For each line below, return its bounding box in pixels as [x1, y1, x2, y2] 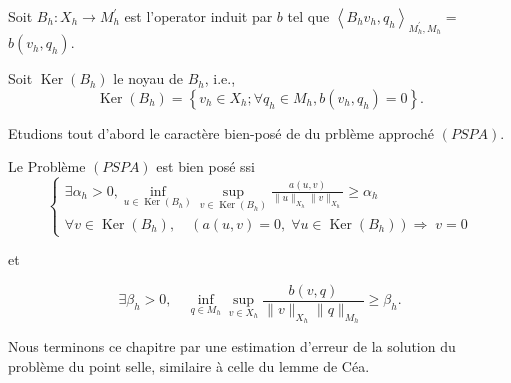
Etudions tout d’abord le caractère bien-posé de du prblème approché [8, 122, 435, 143]
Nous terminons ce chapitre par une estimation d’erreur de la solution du [8, 335, 456, 356]
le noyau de [113, 68, 183, 89]
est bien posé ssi [156, 156, 255, 177]
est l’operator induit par [124, 6, 273, 26]
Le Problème [8, 156, 86, 177]
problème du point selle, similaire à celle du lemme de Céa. [8, 355, 370, 376]
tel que [287, 6, 330, 26]
